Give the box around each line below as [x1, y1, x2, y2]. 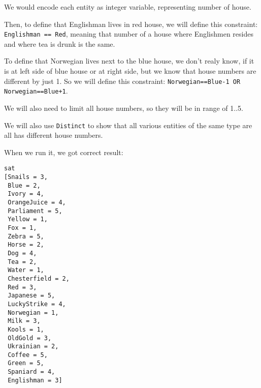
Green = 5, [8, 360, 44, 367]
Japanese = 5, [8, 292, 55, 300]
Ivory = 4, [8, 190, 44, 198]
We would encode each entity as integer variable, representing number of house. [4, 2, 251, 12]
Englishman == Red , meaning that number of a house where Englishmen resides [4, 28, 253, 39]
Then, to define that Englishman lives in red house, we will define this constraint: [4, 18, 258, 29]
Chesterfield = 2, [8, 275, 70, 282]
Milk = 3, [8, 317, 41, 325]
